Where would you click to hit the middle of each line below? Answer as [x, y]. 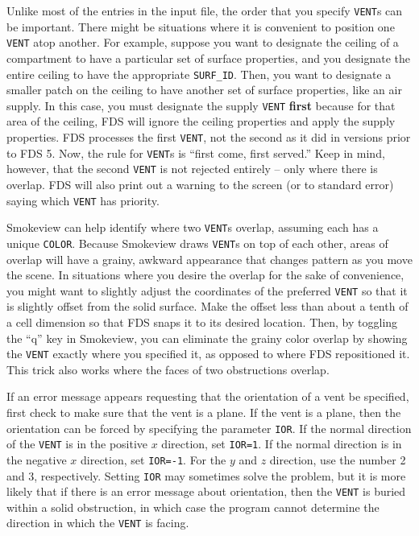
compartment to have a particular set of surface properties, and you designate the [209, 58]
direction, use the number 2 [338, 459]
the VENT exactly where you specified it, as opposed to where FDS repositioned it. [208, 354]
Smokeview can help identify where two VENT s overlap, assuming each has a [193, 227]
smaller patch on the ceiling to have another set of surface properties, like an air [204, 90]
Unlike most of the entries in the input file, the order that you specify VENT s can [205, 10]
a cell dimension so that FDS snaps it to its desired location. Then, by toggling [202, 322]
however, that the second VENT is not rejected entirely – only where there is [192, 169]
